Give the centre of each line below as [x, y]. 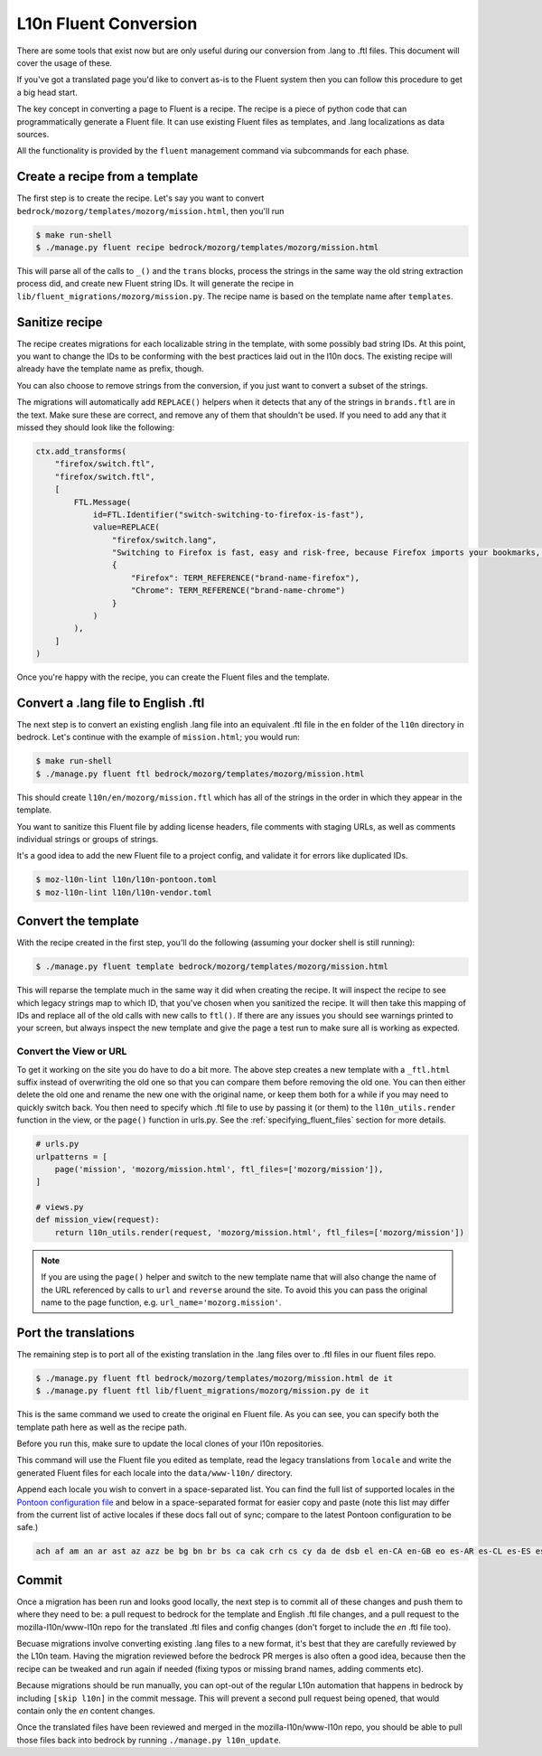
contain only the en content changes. [86, 1711]
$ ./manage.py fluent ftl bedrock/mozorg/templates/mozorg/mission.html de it [214, 1378]
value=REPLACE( [126, 527]
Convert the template [78, 921]
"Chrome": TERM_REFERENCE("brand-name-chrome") [238, 591]
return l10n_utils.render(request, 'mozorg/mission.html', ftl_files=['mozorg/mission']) [260, 1232]
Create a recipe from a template [107, 177]
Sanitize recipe [60, 322]
